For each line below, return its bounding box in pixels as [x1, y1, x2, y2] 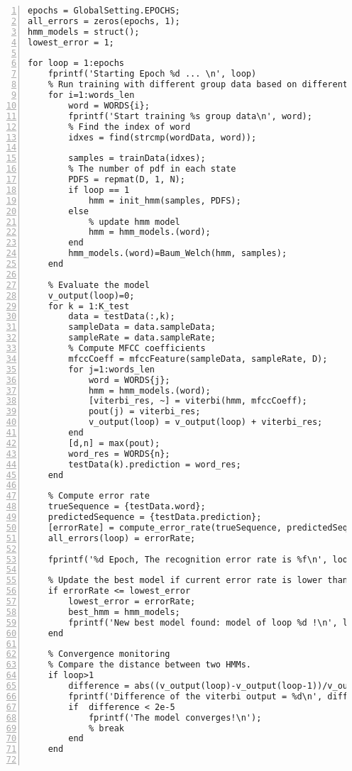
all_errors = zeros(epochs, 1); [28, 16, 180, 26]
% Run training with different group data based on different [48, 79, 348, 90]
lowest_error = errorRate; [68, 597, 196, 606]
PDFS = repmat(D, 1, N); [68, 174, 185, 184]
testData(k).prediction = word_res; [68, 459, 241, 470]
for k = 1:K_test [48, 301, 130, 311]
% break [88, 723, 125, 733]
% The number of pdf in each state [68, 164, 236, 174]
